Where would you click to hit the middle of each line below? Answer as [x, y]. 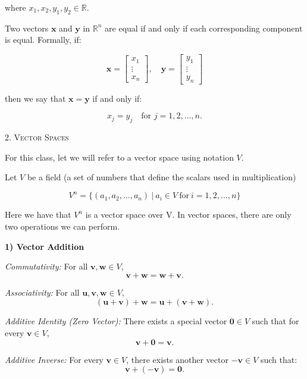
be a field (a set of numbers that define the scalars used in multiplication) [162, 177]
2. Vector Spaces [37, 137]
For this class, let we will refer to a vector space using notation [119, 157]
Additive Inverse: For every [54, 359]
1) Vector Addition [45, 246]
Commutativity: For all [46, 266]
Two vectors [27, 28]
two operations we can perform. [62, 226]
